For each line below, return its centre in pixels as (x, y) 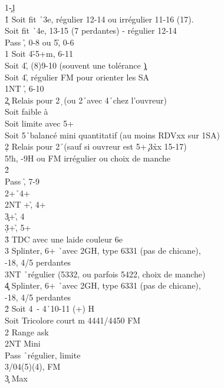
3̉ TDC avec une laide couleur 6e (64, 239)
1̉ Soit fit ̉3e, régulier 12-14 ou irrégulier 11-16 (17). (99, 19)
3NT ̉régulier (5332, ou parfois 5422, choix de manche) (105, 274)
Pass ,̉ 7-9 (22, 181)
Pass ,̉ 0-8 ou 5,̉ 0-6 (39, 42)
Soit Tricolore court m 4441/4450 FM (73, 320)
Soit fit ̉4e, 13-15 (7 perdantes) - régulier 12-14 (91, 30)
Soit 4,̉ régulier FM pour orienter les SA (77, 77)
